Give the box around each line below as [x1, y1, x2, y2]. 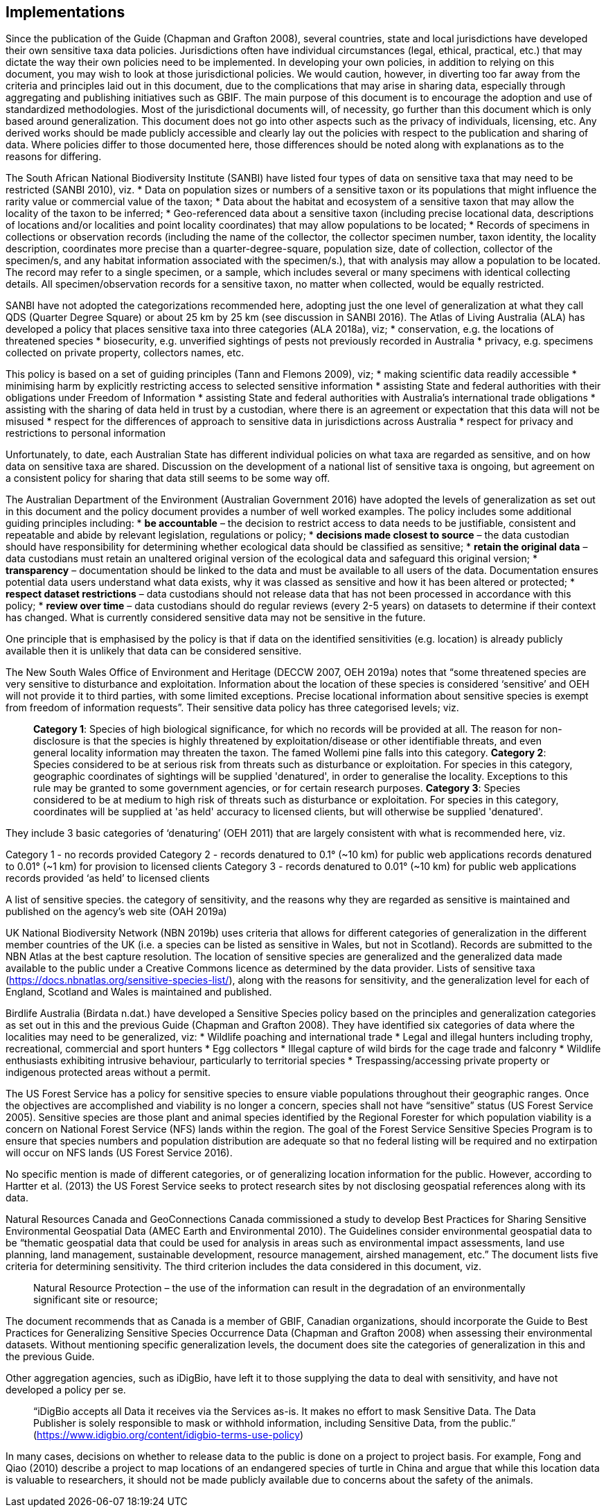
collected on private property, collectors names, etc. [6, 347, 244, 359]
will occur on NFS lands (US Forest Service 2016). [6, 1147, 233, 1159]
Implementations [6, 3, 125, 21]
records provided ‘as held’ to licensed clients [6, 872, 210, 885]
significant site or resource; [33, 1294, 158, 1306]
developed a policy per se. [6, 1384, 126, 1396]
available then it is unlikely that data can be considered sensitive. [6, 645, 302, 657]
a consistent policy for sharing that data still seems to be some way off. [6, 472, 330, 485]
